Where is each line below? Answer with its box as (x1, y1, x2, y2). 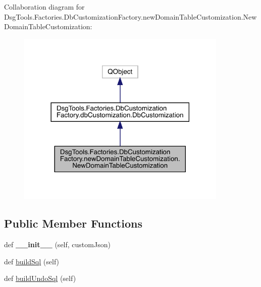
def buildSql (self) (4, 256, 60, 266)
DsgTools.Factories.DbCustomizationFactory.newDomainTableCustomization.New (4, 11, 257, 22)
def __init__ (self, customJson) (4, 239, 111, 250)
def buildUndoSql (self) (4, 273, 76, 283)
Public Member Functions (4, 216, 142, 231)
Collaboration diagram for (4, 2, 85, 12)
